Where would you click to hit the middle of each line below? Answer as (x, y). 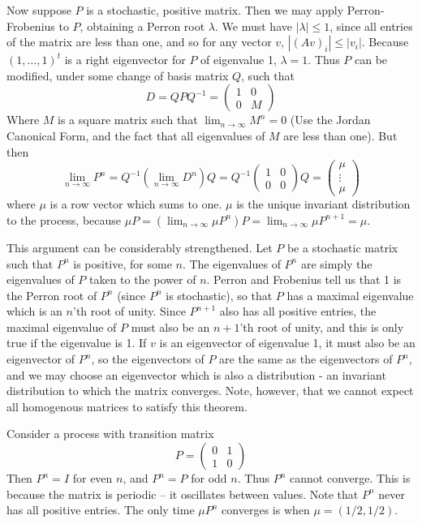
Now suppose (39, 10)
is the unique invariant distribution (323, 204)
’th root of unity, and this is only (322, 326)
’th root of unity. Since (129, 311)
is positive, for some (123, 263)
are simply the (336, 263)
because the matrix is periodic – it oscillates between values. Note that (183, 494)
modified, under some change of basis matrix (118, 75)
